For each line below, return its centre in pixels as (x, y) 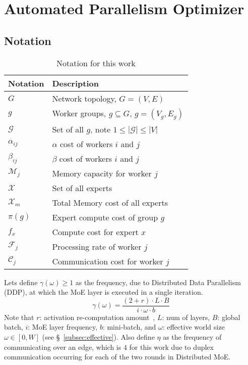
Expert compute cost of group (105, 217)
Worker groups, (79, 113)
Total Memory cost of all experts (110, 202)
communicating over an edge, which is (63, 347)
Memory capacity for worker (102, 173)
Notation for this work (96, 63)
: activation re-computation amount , (97, 317)
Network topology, (84, 98)
